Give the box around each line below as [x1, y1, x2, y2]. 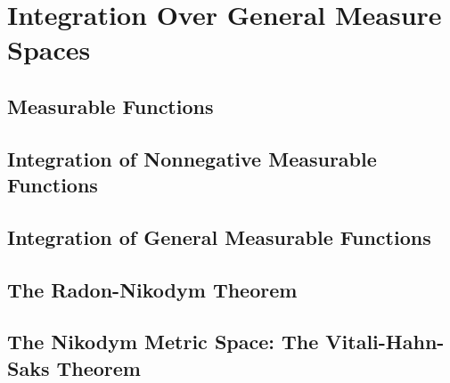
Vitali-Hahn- [325, 328, 445, 355]
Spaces [7, 31, 91, 68]
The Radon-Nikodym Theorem [7, 275, 298, 303]
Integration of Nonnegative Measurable [7, 144, 377, 172]
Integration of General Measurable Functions [7, 223, 431, 250]
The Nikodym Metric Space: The [7, 328, 319, 355]
